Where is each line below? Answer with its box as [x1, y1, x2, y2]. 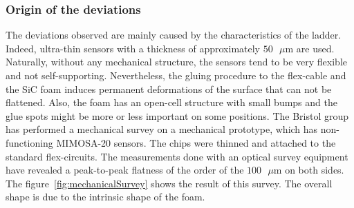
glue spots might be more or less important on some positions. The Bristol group [6, 108, 349, 123]
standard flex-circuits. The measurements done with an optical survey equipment [6, 149, 348, 163]
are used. [296, 41, 335, 55]
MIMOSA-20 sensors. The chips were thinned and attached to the [56, 135, 336, 149]
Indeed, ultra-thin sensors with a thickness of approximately [6, 41, 261, 55]
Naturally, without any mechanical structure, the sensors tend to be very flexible [6, 54, 348, 69]
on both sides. [285, 163, 344, 177]
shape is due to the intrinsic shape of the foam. [6, 189, 205, 204]
